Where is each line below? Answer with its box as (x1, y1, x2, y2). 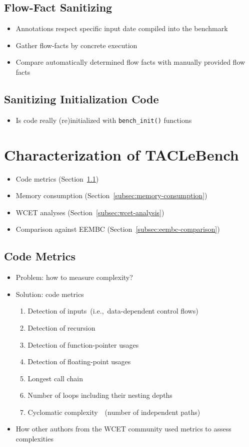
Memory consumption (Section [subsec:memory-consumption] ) (15, 190, 207, 201)
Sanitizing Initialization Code (4, 91, 159, 106)
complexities (15, 433, 53, 444)
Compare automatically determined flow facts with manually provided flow (15, 57, 245, 67)
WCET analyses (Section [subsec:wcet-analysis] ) (15, 207, 164, 217)
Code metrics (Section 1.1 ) (15, 173, 99, 184)
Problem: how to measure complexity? (15, 272, 133, 282)
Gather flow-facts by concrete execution (15, 40, 137, 50)
